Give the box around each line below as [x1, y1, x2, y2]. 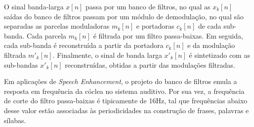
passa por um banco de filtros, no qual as [85, 1, 211, 11]
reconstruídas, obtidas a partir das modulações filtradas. [65, 59, 235, 70]
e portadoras [136, 21, 174, 31]
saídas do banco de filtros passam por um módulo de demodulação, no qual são [4, 11, 244, 21]
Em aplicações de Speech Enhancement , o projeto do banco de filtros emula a [4, 76, 237, 86]
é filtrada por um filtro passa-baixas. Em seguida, [93, 30, 243, 41]
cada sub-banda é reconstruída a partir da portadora [4, 40, 164, 50]
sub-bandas [4, 59, 38, 70]
